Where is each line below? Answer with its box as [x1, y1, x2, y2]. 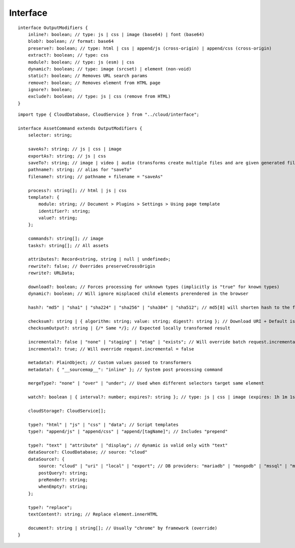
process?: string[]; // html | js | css [28, 188, 127, 193]
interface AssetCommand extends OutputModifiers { [18, 126, 143, 131]
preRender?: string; [38, 477, 88, 483]
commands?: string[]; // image [28, 236, 104, 241]
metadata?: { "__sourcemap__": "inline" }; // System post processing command [28, 367, 223, 372]
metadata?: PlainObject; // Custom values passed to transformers [28, 360, 192, 365]
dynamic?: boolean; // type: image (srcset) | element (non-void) [28, 66, 192, 71]
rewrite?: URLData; [28, 270, 75, 276]
